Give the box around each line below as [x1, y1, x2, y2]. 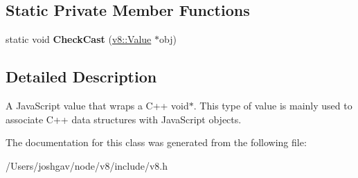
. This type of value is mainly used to [193, 98, 352, 112]
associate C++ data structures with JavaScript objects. [6, 112, 242, 126]
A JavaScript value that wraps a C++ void [6, 98, 189, 112]
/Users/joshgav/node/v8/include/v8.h [6, 158, 168, 172]
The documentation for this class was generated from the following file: [6, 135, 307, 150]
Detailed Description [6, 66, 157, 87]
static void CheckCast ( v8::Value [6, 32, 152, 46]
